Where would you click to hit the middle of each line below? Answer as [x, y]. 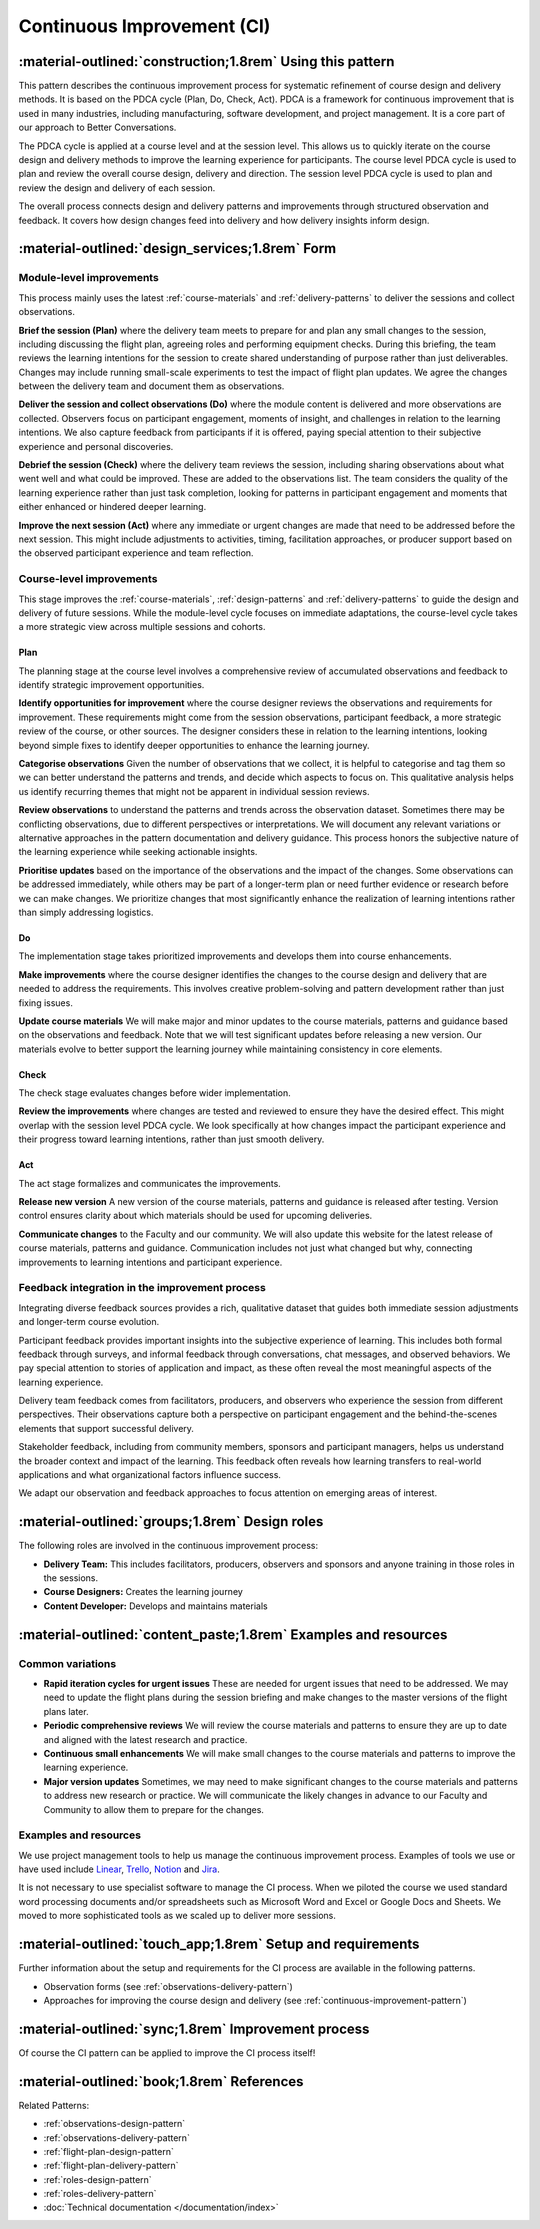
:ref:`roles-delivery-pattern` [100, 2194]
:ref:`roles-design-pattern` [97, 2179]
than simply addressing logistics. [86, 912]
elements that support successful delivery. [106, 1428]
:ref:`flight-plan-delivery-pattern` [111, 2166]
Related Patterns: [54, 2105]
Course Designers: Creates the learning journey [143, 1592]
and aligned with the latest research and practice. [145, 1739]
